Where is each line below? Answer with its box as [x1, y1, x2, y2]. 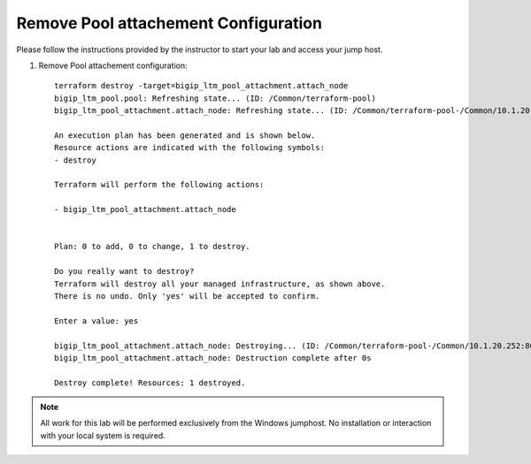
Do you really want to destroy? [54, 266, 195, 277]
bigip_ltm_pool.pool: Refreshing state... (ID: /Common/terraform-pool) [54, 93, 376, 103]
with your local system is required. [40, 430, 165, 441]
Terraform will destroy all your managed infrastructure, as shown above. [54, 278, 386, 289]
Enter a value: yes [54, 316, 139, 326]
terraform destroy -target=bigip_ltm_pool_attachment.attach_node [54, 80, 349, 91]
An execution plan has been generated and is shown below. [54, 130, 316, 141]
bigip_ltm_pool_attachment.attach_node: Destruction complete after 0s [54, 353, 372, 362]
